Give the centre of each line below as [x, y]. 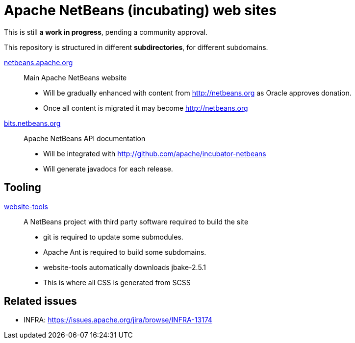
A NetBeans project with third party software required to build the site [136, 221]
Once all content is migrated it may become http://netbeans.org [146, 108]
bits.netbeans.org [32, 123]
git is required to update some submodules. [113, 237]
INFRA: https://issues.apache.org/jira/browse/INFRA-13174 [118, 320]
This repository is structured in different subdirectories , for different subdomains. [136, 47]
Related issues [40, 301]
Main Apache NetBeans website [75, 77]
